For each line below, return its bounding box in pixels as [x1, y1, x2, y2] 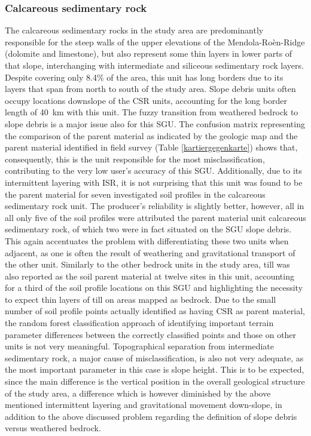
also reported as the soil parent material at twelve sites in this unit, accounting [5, 269, 294, 282]
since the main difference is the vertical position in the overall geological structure [5, 375, 305, 388]
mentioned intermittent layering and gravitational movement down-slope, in [5, 398, 282, 411]
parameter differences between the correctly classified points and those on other [5, 328, 297, 340]
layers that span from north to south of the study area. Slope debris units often [5, 82, 296, 95]
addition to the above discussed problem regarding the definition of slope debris [5, 410, 297, 422]
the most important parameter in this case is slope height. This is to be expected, [5, 363, 304, 376]
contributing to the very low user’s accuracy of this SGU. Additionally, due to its [5, 164, 302, 177]
